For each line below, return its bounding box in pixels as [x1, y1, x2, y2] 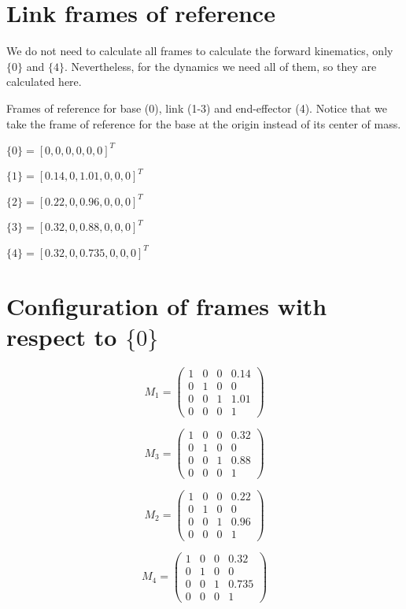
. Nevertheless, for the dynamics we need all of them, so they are [64, 58, 377, 74]
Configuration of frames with [6, 289, 327, 321]
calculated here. [6, 73, 82, 90]
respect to [6, 320, 117, 352]
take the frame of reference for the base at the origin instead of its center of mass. [6, 115, 401, 132]
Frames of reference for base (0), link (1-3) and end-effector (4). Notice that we [6, 99, 387, 116]
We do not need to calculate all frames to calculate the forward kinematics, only [6, 43, 393, 59]
